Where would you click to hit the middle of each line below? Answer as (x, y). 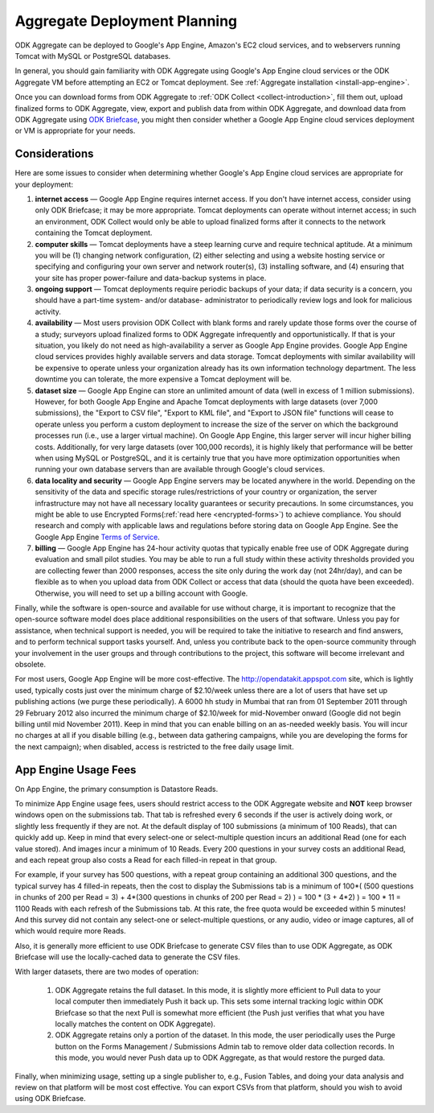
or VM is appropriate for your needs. (75, 131)
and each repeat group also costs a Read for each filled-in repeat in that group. (146, 859)
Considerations (54, 154)
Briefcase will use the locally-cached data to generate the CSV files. (127, 957)
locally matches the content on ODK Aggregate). (135, 1024)
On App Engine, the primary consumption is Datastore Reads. (117, 789)
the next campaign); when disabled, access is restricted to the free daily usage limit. (154, 746)
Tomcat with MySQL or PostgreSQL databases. (93, 56)
